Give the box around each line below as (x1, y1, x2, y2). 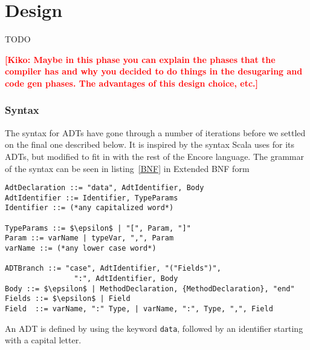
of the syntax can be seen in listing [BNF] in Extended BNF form (5, 162, 250, 174)
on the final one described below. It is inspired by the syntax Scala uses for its (5, 138, 294, 151)
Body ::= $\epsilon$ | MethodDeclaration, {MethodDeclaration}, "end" (5, 284, 295, 293)
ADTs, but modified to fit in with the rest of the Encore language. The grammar (5, 150, 304, 162)
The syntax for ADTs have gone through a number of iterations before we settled (5, 126, 306, 139)
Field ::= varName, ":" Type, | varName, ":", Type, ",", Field (5, 304, 273, 313)
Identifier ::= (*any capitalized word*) (5, 203, 174, 213)
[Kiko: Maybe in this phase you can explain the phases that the (5, 53, 276, 65)
